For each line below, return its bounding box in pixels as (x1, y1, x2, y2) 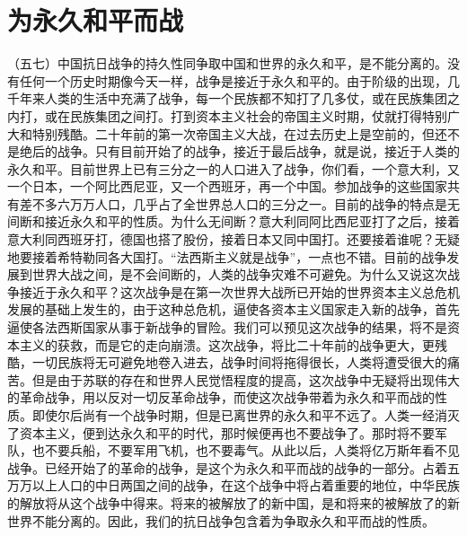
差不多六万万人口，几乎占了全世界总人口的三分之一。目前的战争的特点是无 (19, 194, 460, 213)
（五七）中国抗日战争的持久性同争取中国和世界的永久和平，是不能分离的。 (7, 54, 447, 73)
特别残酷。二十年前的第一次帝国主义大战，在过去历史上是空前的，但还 (31, 124, 447, 143)
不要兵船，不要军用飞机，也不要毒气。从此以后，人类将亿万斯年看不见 (44, 441, 460, 460)
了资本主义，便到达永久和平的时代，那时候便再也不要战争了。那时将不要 (7, 423, 435, 442)
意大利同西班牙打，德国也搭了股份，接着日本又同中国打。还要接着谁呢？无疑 (7, 230, 460, 249)
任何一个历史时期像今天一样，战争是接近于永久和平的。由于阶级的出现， (19, 71, 447, 90)
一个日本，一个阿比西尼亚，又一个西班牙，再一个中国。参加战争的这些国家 (7, 177, 447, 196)
